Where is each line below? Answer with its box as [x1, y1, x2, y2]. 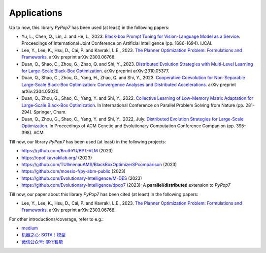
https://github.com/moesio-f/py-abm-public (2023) [21, 169, 126, 174]
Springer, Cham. [33, 109, 66, 115]
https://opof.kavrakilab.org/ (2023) [21, 155, 92, 161]
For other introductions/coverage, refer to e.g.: [9, 216, 104, 222]
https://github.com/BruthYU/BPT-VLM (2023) [21, 148, 113, 154]
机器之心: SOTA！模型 [21, 232, 66, 238]
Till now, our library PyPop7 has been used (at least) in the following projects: [9, 139, 166, 144]
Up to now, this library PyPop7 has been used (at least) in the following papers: [9, 25, 169, 30]
